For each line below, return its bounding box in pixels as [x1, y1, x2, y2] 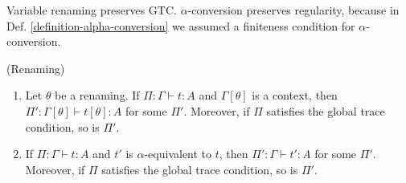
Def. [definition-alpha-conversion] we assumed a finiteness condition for [6, 17, 355, 34]
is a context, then [252, 87, 338, 104]
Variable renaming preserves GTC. [6, 2, 177, 18]
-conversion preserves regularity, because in [187, 2, 400, 18]
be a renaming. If [55, 87, 140, 104]
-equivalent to [144, 145, 212, 162]
